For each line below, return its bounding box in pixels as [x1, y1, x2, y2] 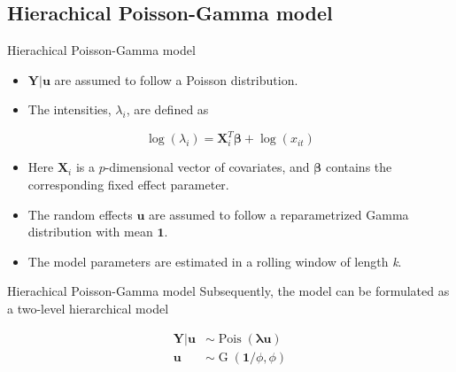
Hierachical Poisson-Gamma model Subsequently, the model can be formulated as [7, 282, 450, 300]
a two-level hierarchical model [7, 299, 169, 318]
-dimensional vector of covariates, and [104, 158, 310, 176]
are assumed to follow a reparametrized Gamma [149, 205, 409, 223]
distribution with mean [27, 222, 153, 241]
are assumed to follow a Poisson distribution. [54, 70, 298, 89]
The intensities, [27, 100, 112, 119]
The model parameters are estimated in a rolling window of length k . [27, 252, 402, 270]
